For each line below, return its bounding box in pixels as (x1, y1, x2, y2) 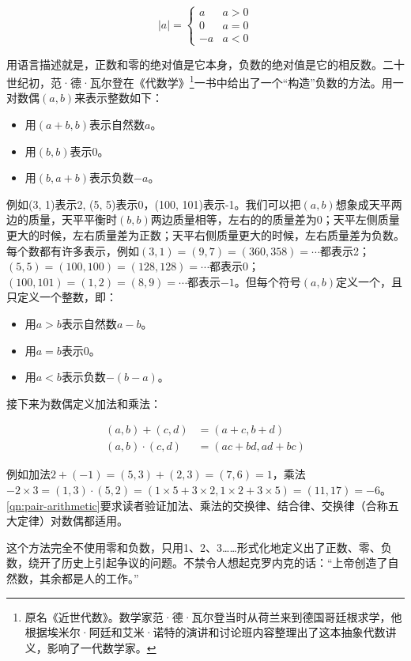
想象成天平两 (335, 195, 402, 212)
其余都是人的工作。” (39, 569, 139, 586)
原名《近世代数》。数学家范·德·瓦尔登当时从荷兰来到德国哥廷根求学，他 (25, 608, 402, 625)
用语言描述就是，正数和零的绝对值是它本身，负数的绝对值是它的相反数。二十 (6, 55, 405, 72)
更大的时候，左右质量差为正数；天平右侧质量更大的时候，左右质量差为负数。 (6, 227, 405, 243)
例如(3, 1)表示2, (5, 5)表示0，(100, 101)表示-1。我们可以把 (6, 195, 301, 212)
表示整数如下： (85, 89, 164, 106)
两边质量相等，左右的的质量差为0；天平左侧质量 (150, 211, 400, 228)
